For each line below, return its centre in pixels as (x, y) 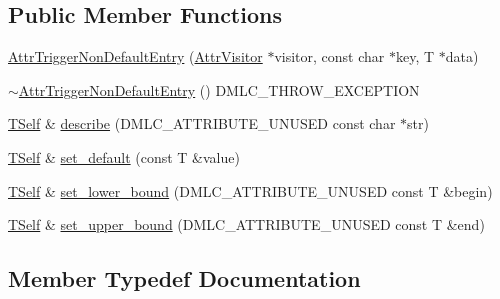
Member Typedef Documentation (184, 278)
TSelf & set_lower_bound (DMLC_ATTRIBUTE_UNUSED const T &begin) (250, 190)
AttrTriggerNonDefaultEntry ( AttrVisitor (135, 56)
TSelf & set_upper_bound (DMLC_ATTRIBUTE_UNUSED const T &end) (246, 224)
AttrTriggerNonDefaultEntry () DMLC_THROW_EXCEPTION (219, 89)
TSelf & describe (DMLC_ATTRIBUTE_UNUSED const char (202, 123)
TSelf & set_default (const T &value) (124, 156)
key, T (415, 56)
